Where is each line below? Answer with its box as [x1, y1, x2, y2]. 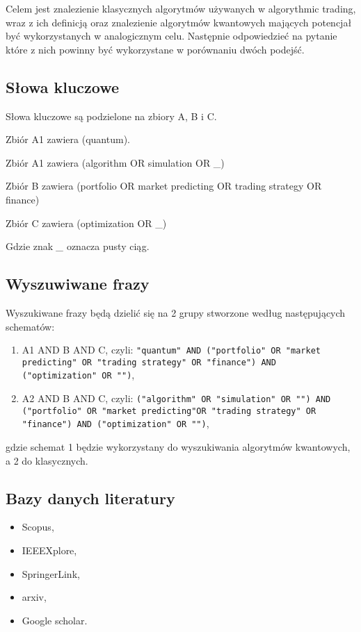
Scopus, [22, 519, 54, 534]
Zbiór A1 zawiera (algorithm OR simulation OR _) [6, 155, 225, 169]
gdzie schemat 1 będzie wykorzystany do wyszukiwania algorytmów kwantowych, [6, 440, 351, 454]
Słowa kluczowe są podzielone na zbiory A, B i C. [6, 108, 217, 123]
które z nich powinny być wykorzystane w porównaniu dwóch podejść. [6, 42, 305, 56]
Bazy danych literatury [6, 487, 175, 508]
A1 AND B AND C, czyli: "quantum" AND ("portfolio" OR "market [22, 342, 321, 357]
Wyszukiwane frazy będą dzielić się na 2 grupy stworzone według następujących [6, 305, 346, 319]
